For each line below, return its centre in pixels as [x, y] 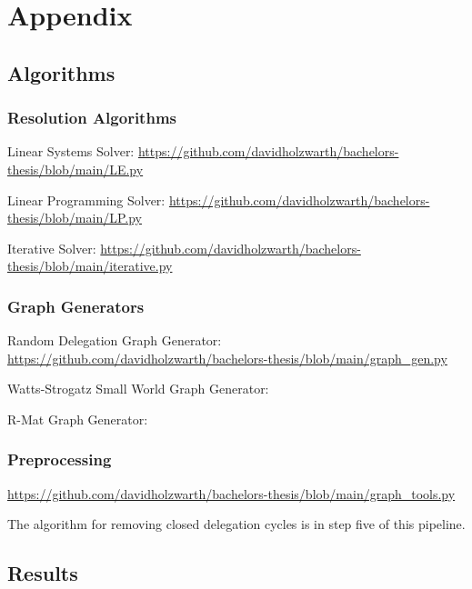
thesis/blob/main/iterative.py [90, 266]
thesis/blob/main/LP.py [75, 218]
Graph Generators [76, 306]
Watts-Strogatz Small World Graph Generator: [138, 389]
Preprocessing [60, 459]
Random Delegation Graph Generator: [115, 340]
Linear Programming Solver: [86, 200]
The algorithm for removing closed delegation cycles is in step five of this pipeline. [236, 524]
